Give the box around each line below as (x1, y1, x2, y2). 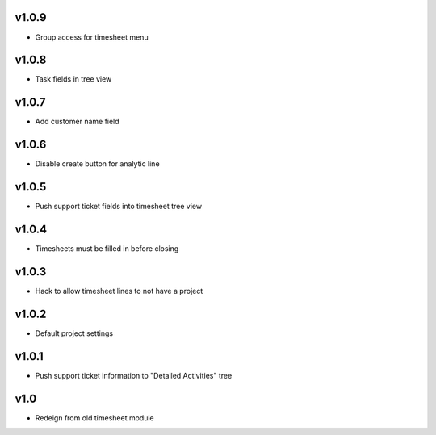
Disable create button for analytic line (35, 159, 161, 169)
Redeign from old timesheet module (35, 412, 154, 423)
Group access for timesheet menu (35, 32, 149, 42)
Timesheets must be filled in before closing (35, 244, 179, 253)
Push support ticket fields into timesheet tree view (35, 202, 202, 211)
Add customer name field (35, 117, 120, 127)
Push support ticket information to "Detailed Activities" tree (35, 370, 233, 380)
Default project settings (35, 328, 113, 338)
